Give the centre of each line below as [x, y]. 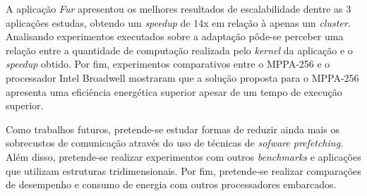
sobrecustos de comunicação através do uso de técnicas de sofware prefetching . [175, 143]
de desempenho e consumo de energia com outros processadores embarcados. [171, 184]
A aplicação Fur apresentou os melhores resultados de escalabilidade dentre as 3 [179, 8]
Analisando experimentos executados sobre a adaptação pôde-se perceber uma [175, 36]
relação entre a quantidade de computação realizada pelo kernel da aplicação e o [179, 50]
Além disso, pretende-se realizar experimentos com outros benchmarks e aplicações [183, 156]
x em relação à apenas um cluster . [277, 22]
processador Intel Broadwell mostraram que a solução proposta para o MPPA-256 [182, 77]
